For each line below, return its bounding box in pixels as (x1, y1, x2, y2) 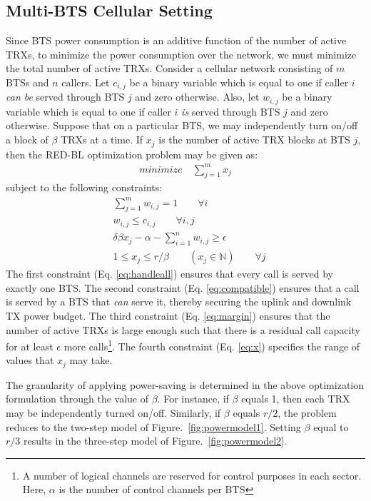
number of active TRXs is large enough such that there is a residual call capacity (6, 322, 360, 337)
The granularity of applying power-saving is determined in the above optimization (6, 377, 365, 392)
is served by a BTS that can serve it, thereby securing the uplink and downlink (6, 294, 352, 309)
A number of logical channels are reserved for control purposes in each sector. (22, 467, 362, 482)
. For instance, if (157, 391, 229, 406)
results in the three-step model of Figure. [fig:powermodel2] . (23, 433, 287, 448)
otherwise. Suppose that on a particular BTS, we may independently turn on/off (6, 118, 358, 133)
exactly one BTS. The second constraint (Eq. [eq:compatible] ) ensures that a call (6, 280, 360, 295)
